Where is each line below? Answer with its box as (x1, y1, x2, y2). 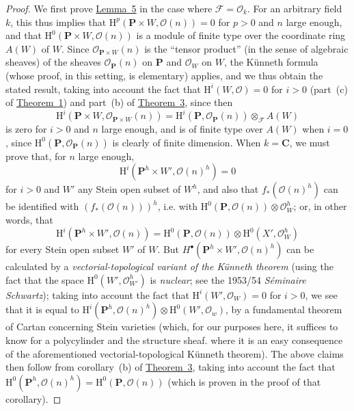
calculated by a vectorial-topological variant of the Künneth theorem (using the (5, 259, 333, 274)
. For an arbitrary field (247, 1, 342, 15)
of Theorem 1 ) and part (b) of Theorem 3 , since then (5, 95, 233, 109)
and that (5, 28, 42, 42)
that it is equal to (5, 302, 79, 317)
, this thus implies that (10, 14, 107, 29)
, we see (305, 287, 338, 302)
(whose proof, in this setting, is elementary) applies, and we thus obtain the (5, 68, 323, 82)
